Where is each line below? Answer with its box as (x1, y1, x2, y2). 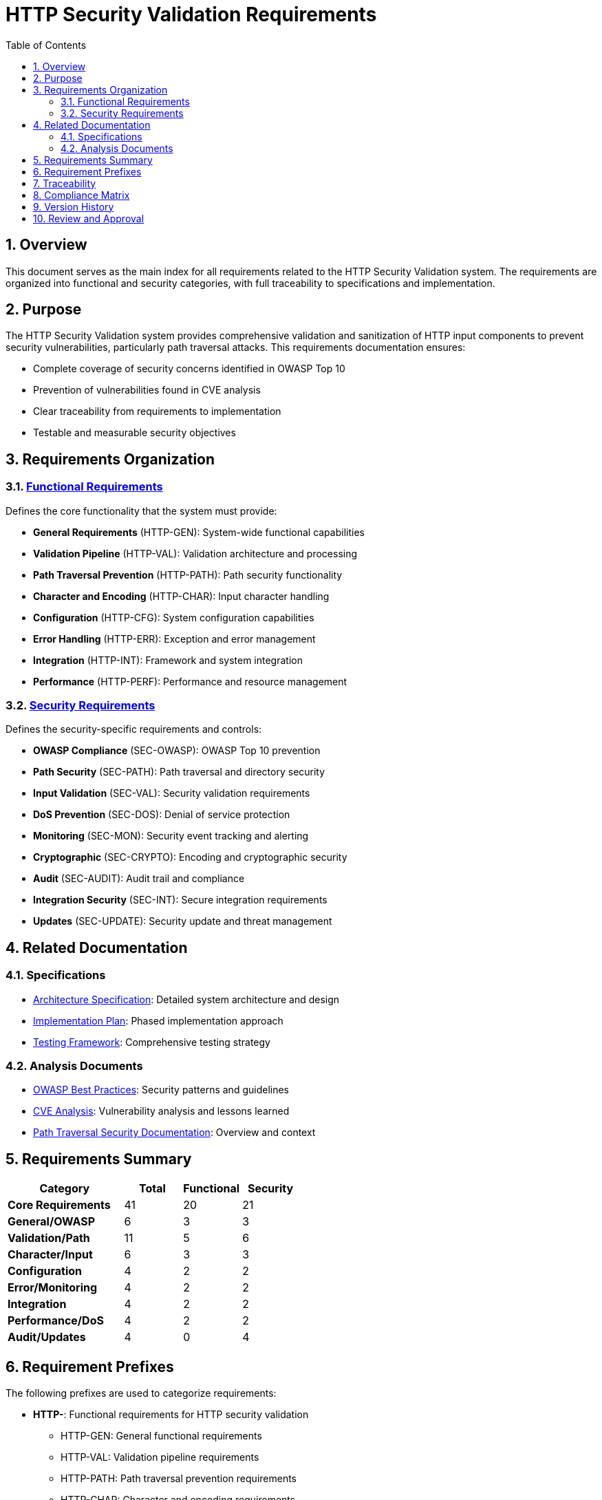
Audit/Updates (8, 1330, 86, 1344)
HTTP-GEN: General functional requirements (61, 1430, 262, 1442)
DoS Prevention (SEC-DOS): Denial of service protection (33, 808, 290, 821)
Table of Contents (6, 39, 87, 51)
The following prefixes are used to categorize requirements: (6, 1387, 277, 1400)
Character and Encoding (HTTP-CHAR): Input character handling (33, 590, 330, 602)
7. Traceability (33, 177, 96, 189)
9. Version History (33, 200, 114, 213)
